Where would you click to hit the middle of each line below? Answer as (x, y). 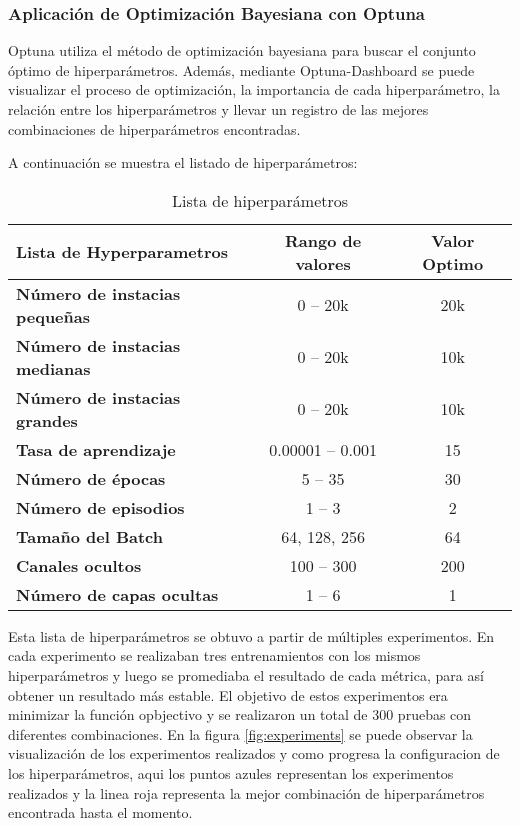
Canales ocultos (79, 565)
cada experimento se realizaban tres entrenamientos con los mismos (214, 655)
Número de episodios (100, 507)
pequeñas (53, 316)
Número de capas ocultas (117, 594)
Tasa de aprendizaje (96, 449)
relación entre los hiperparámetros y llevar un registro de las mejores (218, 109)
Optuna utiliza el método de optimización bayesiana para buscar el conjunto (242, 50)
